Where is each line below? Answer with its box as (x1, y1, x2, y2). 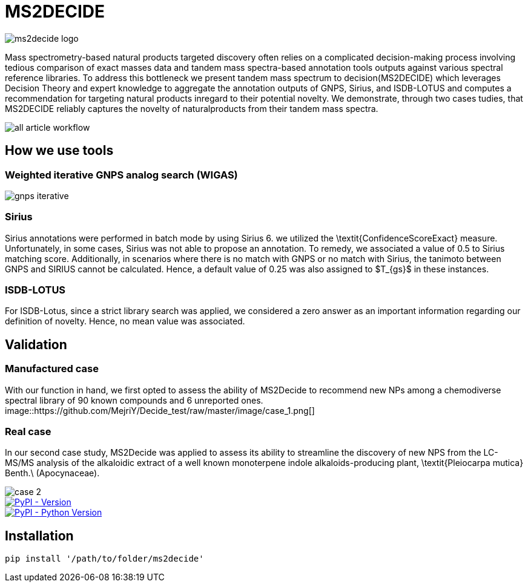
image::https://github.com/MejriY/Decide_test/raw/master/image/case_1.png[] (5, 405, 315, 416)
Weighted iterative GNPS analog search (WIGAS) (5, 168, 238, 181)
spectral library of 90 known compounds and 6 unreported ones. (5, 395, 263, 405)
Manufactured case (5, 362, 99, 375)
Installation (5, 528, 74, 543)
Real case (5, 425, 51, 438)
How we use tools (5, 143, 114, 159)
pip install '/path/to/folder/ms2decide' (5, 554, 204, 564)
